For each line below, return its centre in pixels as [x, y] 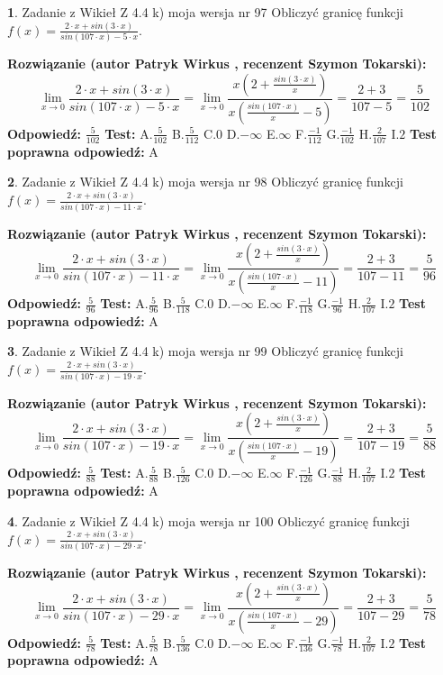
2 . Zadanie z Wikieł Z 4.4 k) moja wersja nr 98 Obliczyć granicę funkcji [205, 182]
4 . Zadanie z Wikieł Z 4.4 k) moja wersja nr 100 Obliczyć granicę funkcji [208, 520]
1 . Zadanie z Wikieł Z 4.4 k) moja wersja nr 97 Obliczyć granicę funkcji [205, 12]
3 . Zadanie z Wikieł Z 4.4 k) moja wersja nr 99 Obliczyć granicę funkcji [205, 351]
